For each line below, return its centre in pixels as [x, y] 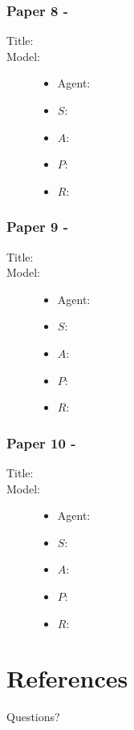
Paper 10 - [41, 442]
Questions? [33, 717]
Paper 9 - [38, 227]
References [67, 678]
